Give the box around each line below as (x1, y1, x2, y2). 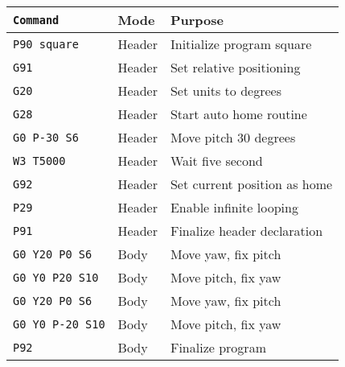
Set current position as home (170, 175, 333, 193)
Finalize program (170, 338, 266, 357)
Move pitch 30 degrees (170, 128, 296, 146)
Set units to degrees (170, 81, 281, 100)
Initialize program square (170, 35, 312, 53)
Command (13, 13, 60, 27)
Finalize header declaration (170, 221, 323, 240)
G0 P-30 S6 (13, 130, 79, 144)
